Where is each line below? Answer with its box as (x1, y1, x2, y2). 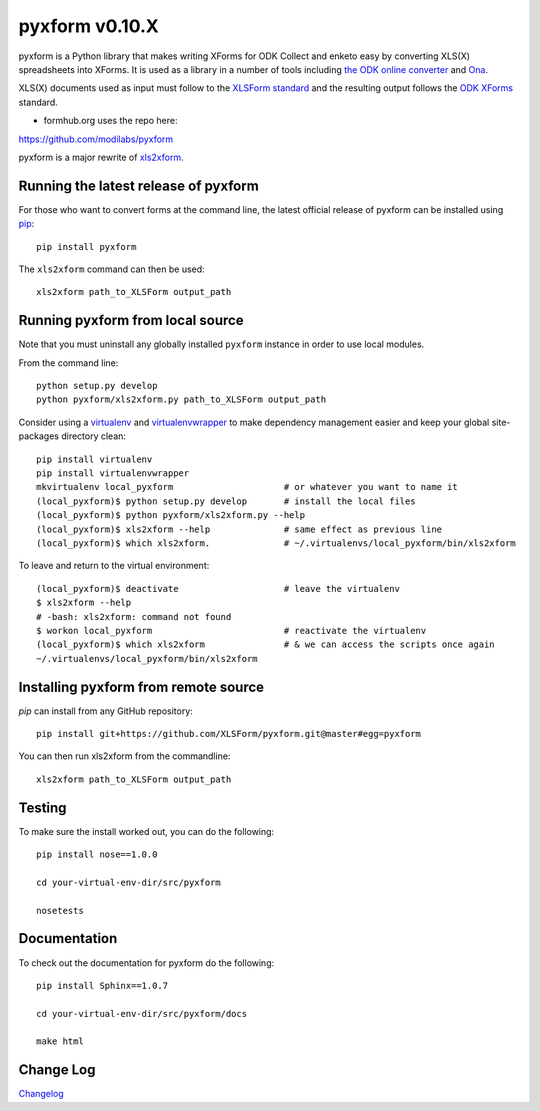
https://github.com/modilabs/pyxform (18, 133, 174, 145)
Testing (18, 799, 67, 816)
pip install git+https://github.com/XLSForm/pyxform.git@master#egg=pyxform (36, 728, 422, 739)
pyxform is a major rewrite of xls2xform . (18, 151, 184, 163)
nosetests (36, 905, 84, 916)
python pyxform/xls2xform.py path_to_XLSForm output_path (36, 394, 327, 405)
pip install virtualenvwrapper (36, 468, 190, 479)
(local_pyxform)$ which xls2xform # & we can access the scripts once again (36, 639, 495, 650)
